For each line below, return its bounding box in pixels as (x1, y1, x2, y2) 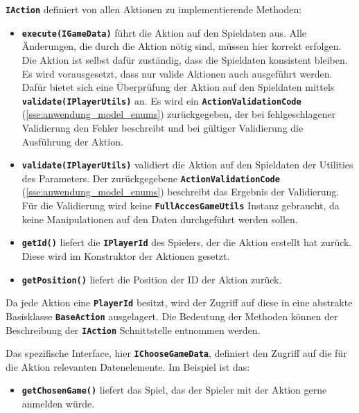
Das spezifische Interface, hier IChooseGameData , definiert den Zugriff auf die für (6, 346, 347, 360)
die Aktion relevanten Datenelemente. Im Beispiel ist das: (6, 359, 250, 374)
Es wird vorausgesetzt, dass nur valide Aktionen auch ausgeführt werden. (21, 66, 333, 80)
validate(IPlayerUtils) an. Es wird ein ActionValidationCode (21, 93, 301, 107)
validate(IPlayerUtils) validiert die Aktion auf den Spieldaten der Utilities (21, 157, 353, 172)
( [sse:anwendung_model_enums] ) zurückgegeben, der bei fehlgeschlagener (21, 107, 336, 121)
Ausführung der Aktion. (21, 134, 123, 148)
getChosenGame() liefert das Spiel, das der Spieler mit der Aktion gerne (21, 383, 327, 397)
